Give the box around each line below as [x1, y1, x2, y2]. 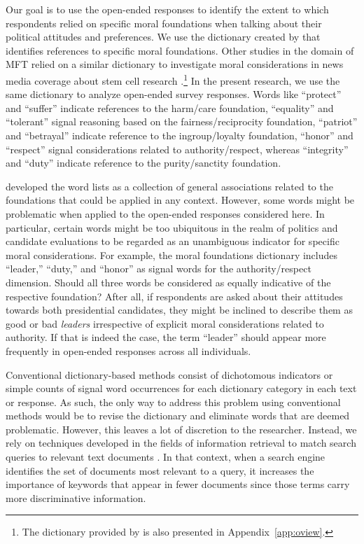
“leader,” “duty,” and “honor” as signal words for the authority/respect [6, 261, 311, 276]
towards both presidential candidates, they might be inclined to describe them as [6, 302, 353, 317]
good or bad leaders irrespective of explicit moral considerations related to [6, 316, 324, 330]
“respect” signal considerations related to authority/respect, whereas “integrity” [6, 141, 349, 156]
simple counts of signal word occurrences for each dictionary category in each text [6, 381, 357, 396]
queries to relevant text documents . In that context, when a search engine [6, 449, 325, 464]
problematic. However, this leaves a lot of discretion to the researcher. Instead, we [6, 421, 357, 436]
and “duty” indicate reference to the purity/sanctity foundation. [6, 155, 281, 170]
